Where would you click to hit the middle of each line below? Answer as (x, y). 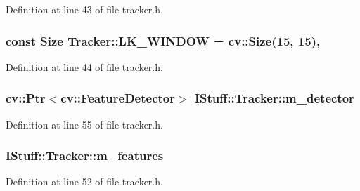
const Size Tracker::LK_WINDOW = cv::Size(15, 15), (163, 40)
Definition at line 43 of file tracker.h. (84, 9)
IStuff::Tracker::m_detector (274, 98)
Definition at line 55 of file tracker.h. (84, 124)
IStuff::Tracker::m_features (85, 156)
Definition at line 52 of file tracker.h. (84, 182)
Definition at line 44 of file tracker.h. (84, 66)
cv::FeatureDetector (118, 98)
